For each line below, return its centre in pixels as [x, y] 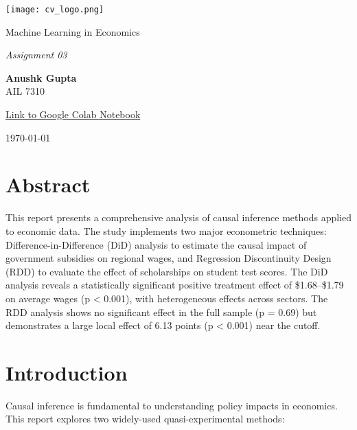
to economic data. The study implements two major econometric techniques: [166, 230]
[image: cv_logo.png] [55, 10]
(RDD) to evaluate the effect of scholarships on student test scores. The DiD [167, 271]
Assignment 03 [36, 55]
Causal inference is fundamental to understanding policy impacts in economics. [172, 405]
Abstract [48, 184]
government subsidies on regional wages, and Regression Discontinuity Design [169, 258]
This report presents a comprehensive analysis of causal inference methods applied [179, 217]
